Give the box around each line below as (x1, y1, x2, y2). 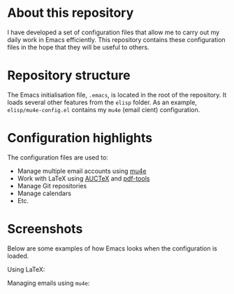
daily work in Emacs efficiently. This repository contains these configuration (7, 35, 226, 43)
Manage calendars (17, 189, 72, 197)
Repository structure (7, 68, 131, 83)
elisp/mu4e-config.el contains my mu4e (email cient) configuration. (7, 105, 200, 113)
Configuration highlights (7, 130, 152, 146)
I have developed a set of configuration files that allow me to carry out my (7, 28, 220, 36)
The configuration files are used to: (7, 153, 108, 162)
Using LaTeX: (7, 265, 45, 274)
